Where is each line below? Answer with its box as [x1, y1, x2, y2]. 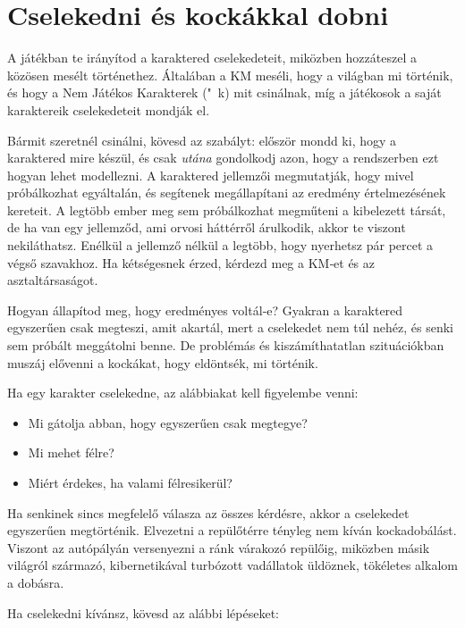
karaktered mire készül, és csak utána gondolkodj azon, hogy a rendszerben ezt [7, 148, 439, 167]
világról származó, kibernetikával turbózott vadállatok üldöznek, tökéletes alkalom [7, 556, 458, 574]
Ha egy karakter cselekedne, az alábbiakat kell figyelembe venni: [7, 383, 359, 402]
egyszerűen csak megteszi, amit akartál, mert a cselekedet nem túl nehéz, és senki [7, 318, 454, 337]
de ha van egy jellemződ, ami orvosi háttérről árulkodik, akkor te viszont [7, 218, 406, 237]
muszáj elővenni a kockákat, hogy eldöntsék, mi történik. [7, 353, 318, 372]
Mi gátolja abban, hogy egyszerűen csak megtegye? [28, 413, 308, 431]
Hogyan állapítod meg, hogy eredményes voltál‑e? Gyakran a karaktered [7, 300, 403, 319]
